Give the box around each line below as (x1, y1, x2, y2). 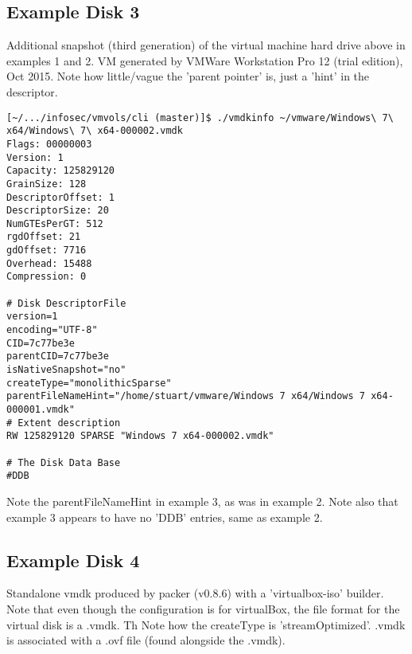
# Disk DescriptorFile (6, 297, 126, 309)
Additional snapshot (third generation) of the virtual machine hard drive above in (6, 37, 406, 53)
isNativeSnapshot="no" (6, 364, 126, 376)
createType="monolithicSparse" (6, 377, 172, 389)
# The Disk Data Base (6, 456, 121, 468)
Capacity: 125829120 (6, 165, 115, 177)
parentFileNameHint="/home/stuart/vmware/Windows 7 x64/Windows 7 (6, 390, 366, 402)
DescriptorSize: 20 (6, 205, 109, 217)
